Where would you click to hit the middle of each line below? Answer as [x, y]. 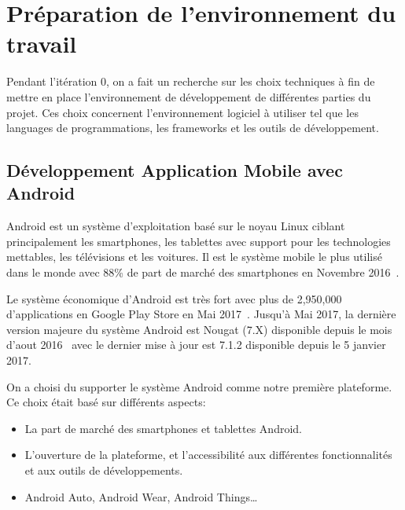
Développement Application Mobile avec [175, 170]
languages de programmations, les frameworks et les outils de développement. [193, 128]
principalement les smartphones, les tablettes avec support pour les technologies [199, 241]
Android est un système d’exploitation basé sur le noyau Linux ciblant [176, 226]
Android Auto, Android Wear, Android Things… [141, 496]
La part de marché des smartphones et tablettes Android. [163, 428]
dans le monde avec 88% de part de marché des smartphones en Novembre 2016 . [203, 272]
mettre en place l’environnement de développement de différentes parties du [189, 96]
